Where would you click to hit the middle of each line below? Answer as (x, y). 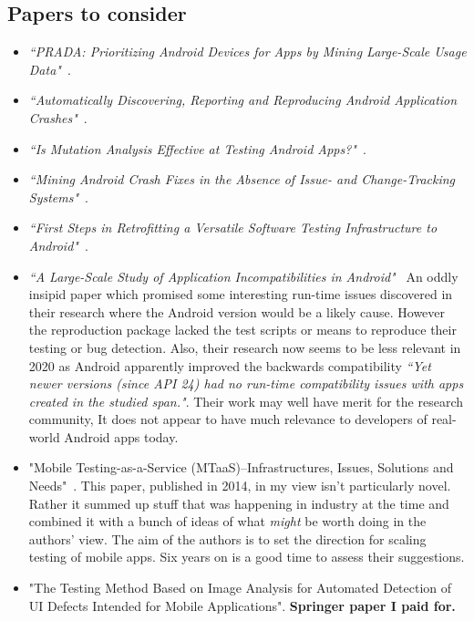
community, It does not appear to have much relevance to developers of (228, 419)
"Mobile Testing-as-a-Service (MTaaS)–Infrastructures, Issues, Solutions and (241, 467)
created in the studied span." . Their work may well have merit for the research (246, 401)
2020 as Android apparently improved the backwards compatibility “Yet (230, 365)
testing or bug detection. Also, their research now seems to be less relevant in (245, 347)
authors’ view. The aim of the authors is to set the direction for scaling (227, 538)
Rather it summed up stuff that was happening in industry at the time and (239, 503)
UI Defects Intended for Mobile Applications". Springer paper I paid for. (242, 605)
